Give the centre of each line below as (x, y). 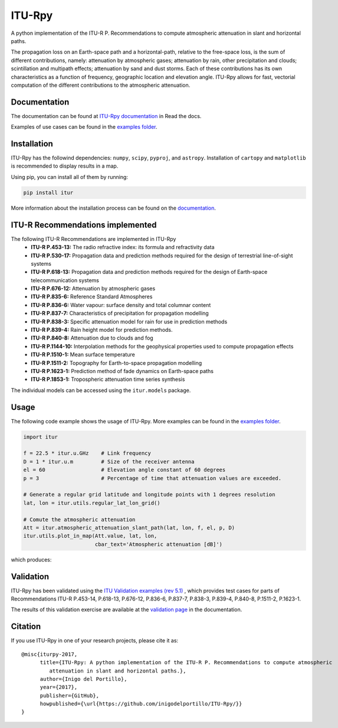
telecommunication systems (65, 280)
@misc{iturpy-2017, (50, 654)
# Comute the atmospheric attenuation (79, 519)
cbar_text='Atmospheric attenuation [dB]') (159, 544)
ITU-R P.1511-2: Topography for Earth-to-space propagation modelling (117, 363)
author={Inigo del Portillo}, (83, 679)
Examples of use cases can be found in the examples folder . (84, 127)
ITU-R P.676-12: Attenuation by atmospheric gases (93, 289)
